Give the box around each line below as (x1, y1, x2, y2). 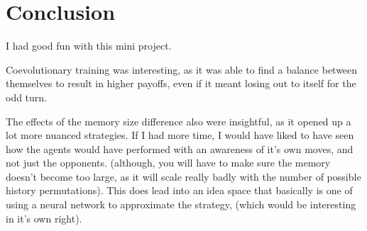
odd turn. (6, 89, 48, 104)
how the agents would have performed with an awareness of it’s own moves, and (6, 141, 354, 156)
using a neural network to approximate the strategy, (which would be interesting (6, 197, 356, 212)
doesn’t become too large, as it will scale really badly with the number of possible (6, 169, 361, 184)
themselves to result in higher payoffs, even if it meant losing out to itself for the (6, 76, 356, 91)
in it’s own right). (6, 210, 82, 225)
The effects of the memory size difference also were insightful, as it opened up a (6, 113, 351, 128)
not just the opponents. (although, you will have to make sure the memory (6, 155, 331, 170)
